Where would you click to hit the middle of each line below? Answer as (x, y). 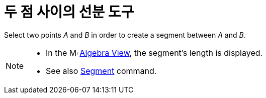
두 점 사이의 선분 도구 (69, 12)
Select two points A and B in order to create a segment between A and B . (125, 35)
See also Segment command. (101, 71)
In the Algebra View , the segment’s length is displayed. (154, 53)
